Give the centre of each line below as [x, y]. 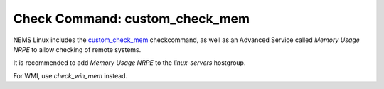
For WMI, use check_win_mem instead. [70, 75]
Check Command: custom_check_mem [132, 19]
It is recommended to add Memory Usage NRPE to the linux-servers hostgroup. [129, 63]
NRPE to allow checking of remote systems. [77, 49]
